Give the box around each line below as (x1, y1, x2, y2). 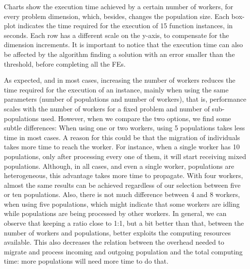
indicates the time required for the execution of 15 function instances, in (17, 20, 233, 31)
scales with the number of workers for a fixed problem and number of (4, 103, 210, 113)
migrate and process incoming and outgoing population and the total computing (4, 246, 243, 256)
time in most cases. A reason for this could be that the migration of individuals (4, 132, 240, 142)
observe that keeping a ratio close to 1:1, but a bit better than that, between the (4, 218, 244, 228)
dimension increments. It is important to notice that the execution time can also (4, 39, 243, 50)
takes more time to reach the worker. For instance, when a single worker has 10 (4, 142, 240, 152)
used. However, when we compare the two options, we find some (40, 113, 231, 123)
